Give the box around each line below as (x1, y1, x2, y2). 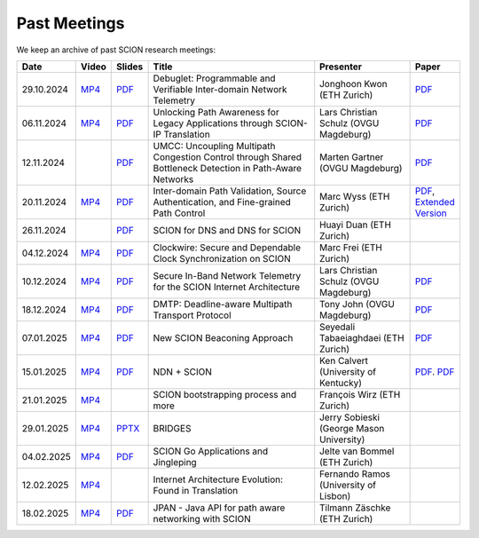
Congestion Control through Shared (153, 151, 302, 163)
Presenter (319, 60, 363, 73)
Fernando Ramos (319, 467, 390, 479)
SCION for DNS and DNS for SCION (153, 224, 302, 236)
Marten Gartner (319, 151, 384, 163)
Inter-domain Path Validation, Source (153, 185, 307, 197)
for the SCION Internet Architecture (153, 281, 301, 293)
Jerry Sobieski (319, 411, 381, 423)
